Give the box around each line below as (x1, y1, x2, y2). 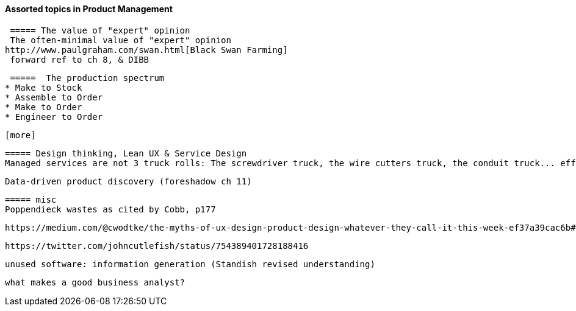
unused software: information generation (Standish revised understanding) (5, 259, 375, 269)
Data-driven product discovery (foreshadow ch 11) (5, 176, 252, 186)
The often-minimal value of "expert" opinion (10, 35, 231, 45)
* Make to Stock (5, 82, 82, 93)
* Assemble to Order (5, 92, 103, 102)
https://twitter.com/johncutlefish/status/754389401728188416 (5, 240, 309, 251)
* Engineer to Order (5, 111, 103, 122)
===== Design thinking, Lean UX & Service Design (5, 148, 247, 158)
